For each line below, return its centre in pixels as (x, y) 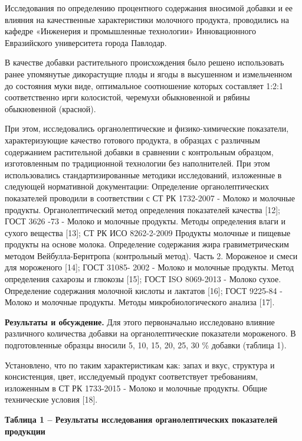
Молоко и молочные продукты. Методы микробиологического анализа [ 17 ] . (140, 302)
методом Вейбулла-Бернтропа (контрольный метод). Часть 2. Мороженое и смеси (151, 255)
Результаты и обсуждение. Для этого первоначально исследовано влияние (140, 321)
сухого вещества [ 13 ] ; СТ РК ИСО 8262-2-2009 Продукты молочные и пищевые (148, 232)
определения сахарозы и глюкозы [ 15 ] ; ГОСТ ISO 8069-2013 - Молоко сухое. (143, 279)
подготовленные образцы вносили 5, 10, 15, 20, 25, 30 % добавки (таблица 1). (146, 345)
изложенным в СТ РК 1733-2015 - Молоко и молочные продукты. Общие (136, 388)
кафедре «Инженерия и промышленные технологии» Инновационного (130, 31)
